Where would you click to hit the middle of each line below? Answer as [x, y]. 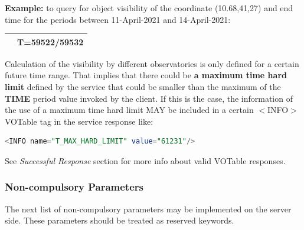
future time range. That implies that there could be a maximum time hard [146, 75]
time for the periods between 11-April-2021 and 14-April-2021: [118, 19]
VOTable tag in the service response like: [79, 121]
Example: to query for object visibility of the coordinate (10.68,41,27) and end [149, 8]
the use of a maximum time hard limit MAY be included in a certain [129, 110]
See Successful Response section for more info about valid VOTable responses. [145, 160]
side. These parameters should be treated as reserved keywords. [120, 220]
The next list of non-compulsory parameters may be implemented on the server [148, 209]
